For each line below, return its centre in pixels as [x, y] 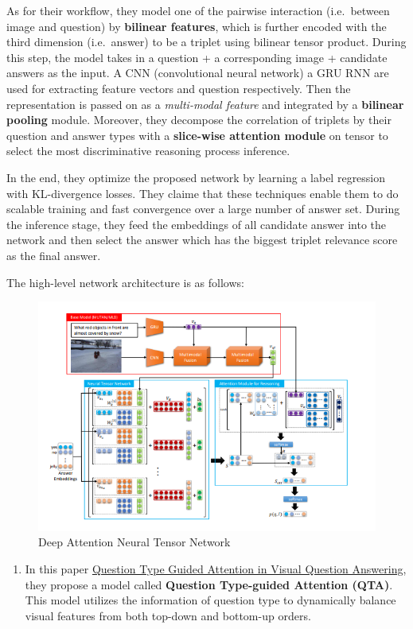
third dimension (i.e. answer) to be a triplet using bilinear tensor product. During [206, 42]
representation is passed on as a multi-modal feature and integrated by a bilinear [205, 104]
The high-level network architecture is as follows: [125, 282]
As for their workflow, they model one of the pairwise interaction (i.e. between [198, 10]
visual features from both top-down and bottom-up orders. [168, 615]
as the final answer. [54, 255]
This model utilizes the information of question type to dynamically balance [210, 600]
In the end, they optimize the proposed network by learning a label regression [196, 177]
